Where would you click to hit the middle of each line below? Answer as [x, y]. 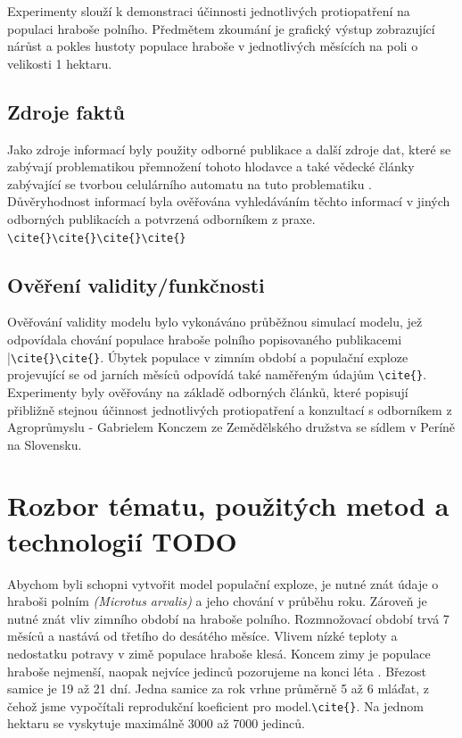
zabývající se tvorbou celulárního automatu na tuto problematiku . [190, 183]
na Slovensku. [45, 444]
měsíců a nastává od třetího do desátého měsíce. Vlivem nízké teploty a [202, 636]
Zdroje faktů [66, 111]
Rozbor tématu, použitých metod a [228, 506]
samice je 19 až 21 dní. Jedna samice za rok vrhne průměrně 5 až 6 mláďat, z [218, 688]
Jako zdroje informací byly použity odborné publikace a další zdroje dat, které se [229, 149]
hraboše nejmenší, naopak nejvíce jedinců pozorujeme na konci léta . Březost [217, 671]
